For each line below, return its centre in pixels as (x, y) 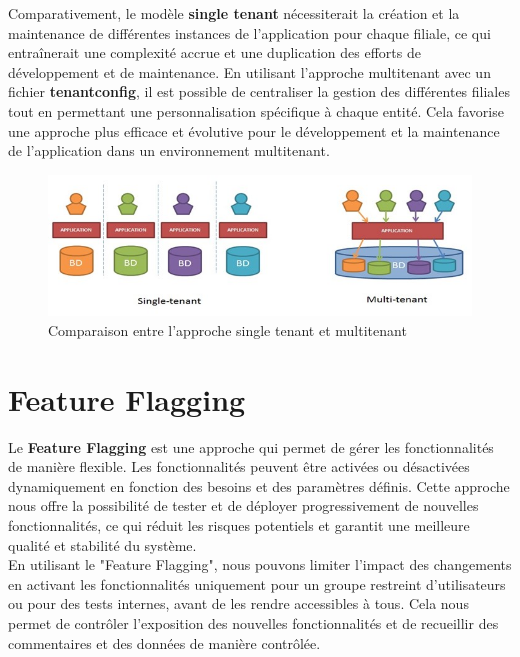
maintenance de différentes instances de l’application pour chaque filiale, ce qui (249, 32)
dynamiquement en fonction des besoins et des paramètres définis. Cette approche (259, 485)
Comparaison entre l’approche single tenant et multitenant (227, 329)
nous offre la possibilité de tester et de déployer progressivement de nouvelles (243, 505)
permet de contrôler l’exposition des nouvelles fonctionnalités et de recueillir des (253, 622)
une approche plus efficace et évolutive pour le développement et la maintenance (254, 130)
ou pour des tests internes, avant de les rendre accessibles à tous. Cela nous (238, 603)
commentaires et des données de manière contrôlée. (164, 642)
